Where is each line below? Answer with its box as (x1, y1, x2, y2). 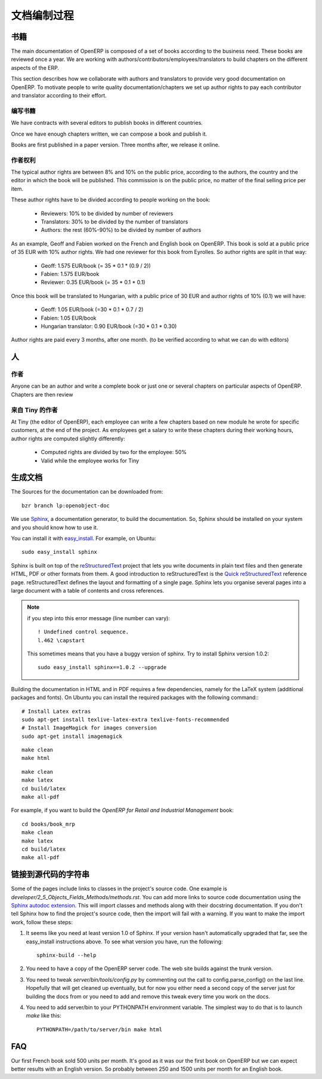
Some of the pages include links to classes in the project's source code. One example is (11, 885, 228, 893)
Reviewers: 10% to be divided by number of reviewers (41, 210, 174, 217)
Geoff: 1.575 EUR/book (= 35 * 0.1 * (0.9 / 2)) (41, 262, 151, 269)
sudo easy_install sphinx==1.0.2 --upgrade (38, 664, 167, 671)
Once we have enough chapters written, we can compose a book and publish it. (11, 130, 208, 137)
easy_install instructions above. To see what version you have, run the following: (26, 938, 223, 945)
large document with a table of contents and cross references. (11, 587, 165, 594)
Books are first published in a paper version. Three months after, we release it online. (11, 141, 220, 148)
